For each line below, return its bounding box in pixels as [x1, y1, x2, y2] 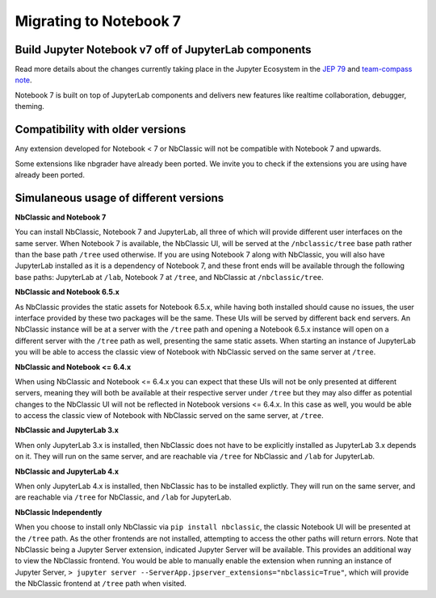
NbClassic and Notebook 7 [15, 212, 107, 222]
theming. [15, 102, 44, 111]
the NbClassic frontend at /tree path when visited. [15, 579, 187, 588]
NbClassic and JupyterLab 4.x [15, 466, 119, 476]
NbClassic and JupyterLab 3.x [15, 425, 119, 435]
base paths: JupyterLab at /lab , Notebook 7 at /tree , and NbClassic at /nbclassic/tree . [15, 272, 325, 282]
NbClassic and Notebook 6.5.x [15, 287, 120, 297]
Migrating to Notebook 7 [15, 12, 182, 30]
